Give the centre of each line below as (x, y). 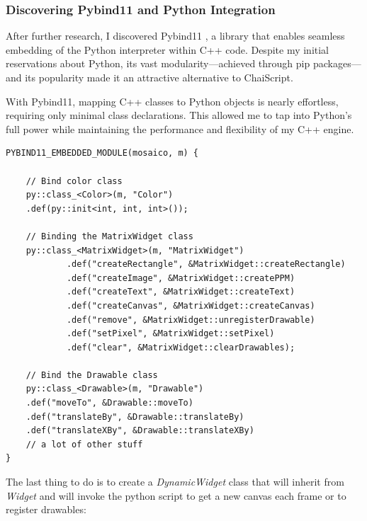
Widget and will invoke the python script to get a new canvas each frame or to (176, 495)
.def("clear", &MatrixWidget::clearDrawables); (181, 347)
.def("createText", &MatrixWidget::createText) (181, 292)
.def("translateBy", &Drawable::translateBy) (135, 417)
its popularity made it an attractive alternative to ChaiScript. (159, 77)
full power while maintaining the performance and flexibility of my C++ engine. (180, 128)
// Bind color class (74, 181)
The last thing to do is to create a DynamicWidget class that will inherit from (175, 482)
